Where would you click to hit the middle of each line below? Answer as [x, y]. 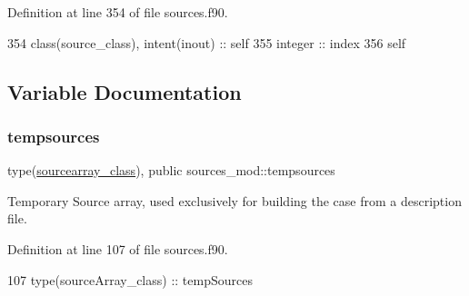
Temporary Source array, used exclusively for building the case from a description [234, 200]
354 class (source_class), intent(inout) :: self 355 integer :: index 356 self [207, 42]
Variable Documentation [125, 91]
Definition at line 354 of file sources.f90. [118, 12]
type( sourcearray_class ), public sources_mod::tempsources [171, 170]
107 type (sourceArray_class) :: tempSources [130, 279]
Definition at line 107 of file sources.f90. [118, 248]
